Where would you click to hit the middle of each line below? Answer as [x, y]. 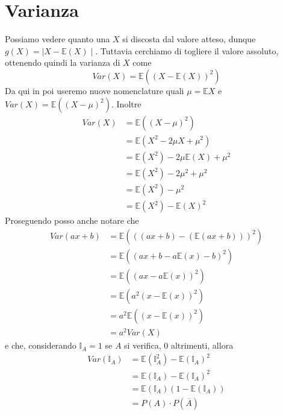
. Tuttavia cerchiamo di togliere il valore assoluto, [187, 50]
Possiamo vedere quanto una [58, 39]
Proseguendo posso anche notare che [72, 220]
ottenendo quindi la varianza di [63, 62]
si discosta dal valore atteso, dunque [189, 39]
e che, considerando [41, 345]
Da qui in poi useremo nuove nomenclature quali [95, 90]
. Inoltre [126, 103]
